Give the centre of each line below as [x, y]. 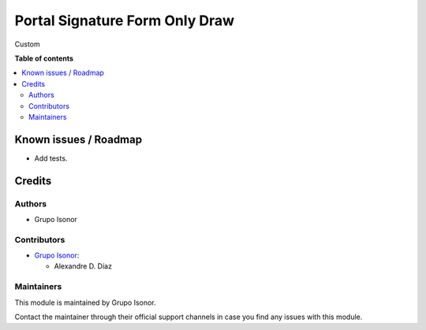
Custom [27, 44]
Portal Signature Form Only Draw [125, 20]
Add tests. [51, 158]
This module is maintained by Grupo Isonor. [86, 302]
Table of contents [44, 58]
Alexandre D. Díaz [83, 266]
